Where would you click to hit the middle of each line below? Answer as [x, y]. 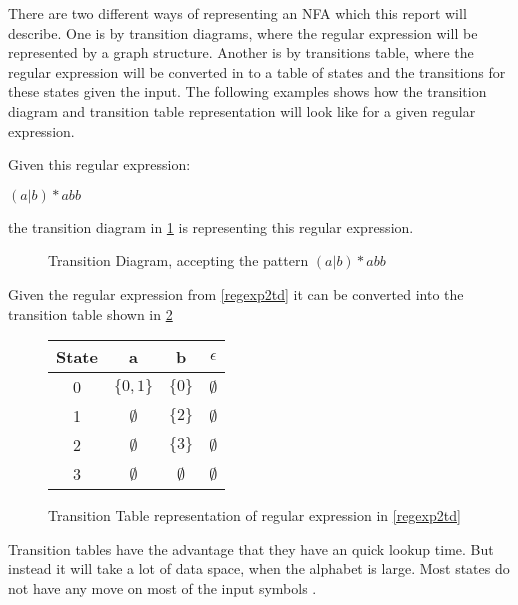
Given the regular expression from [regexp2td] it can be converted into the [236, 293]
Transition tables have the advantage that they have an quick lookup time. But [251, 548]
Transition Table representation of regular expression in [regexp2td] [254, 515]
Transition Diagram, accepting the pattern [178, 260]
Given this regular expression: [99, 164]
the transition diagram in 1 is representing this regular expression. [211, 226]
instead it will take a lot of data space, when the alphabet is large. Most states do [259, 568]
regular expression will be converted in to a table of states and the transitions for [257, 71]
